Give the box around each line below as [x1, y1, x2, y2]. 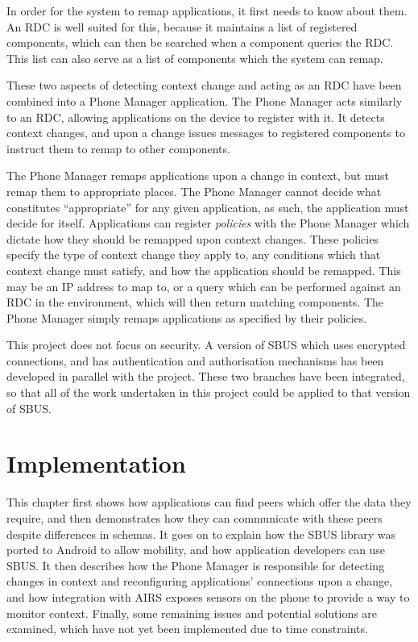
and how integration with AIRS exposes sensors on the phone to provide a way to [6, 588, 410, 605]
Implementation [6, 447, 186, 480]
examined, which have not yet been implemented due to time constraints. [6, 620, 368, 637]
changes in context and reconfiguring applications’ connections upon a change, [6, 573, 393, 590]
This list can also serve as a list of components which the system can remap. [6, 49, 383, 66]
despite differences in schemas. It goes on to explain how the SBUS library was [6, 525, 395, 542]
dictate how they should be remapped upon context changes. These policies [6, 230, 379, 247]
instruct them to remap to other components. [6, 140, 230, 156]
